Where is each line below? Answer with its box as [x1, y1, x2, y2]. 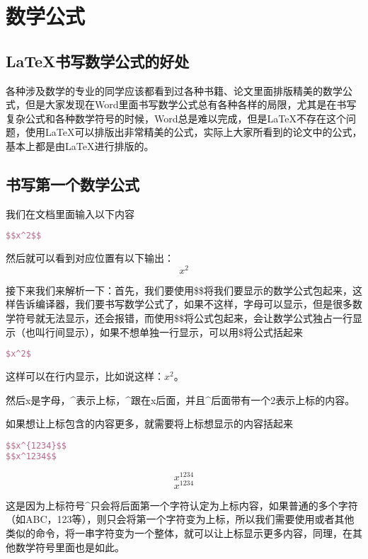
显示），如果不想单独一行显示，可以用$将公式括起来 [64, 324, 303, 339]
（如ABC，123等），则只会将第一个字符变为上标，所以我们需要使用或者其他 [6, 512, 355, 526]
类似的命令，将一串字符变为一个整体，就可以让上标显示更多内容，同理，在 [6, 526, 352, 541]
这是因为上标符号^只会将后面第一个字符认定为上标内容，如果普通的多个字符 [6, 497, 358, 512]
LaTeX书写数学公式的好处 [6, 50, 190, 71]
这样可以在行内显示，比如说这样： [6, 369, 164, 384]
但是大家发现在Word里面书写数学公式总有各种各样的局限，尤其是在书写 [25, 97, 357, 112]
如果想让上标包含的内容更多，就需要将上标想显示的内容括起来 [6, 416, 293, 431]
